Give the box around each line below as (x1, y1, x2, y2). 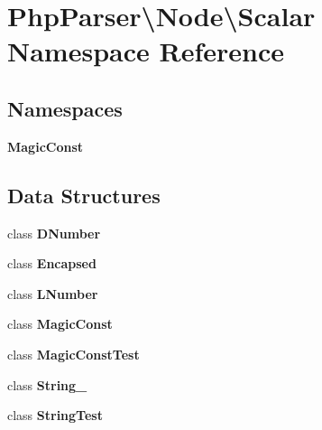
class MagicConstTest (7, 344, 140, 363)
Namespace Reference (7, 33, 284, 70)
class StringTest (7, 406, 103, 425)
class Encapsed (7, 254, 97, 273)
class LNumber (7, 284, 98, 303)
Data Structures (7, 181, 161, 209)
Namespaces (7, 94, 123, 122)
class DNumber (7, 223, 101, 242)
